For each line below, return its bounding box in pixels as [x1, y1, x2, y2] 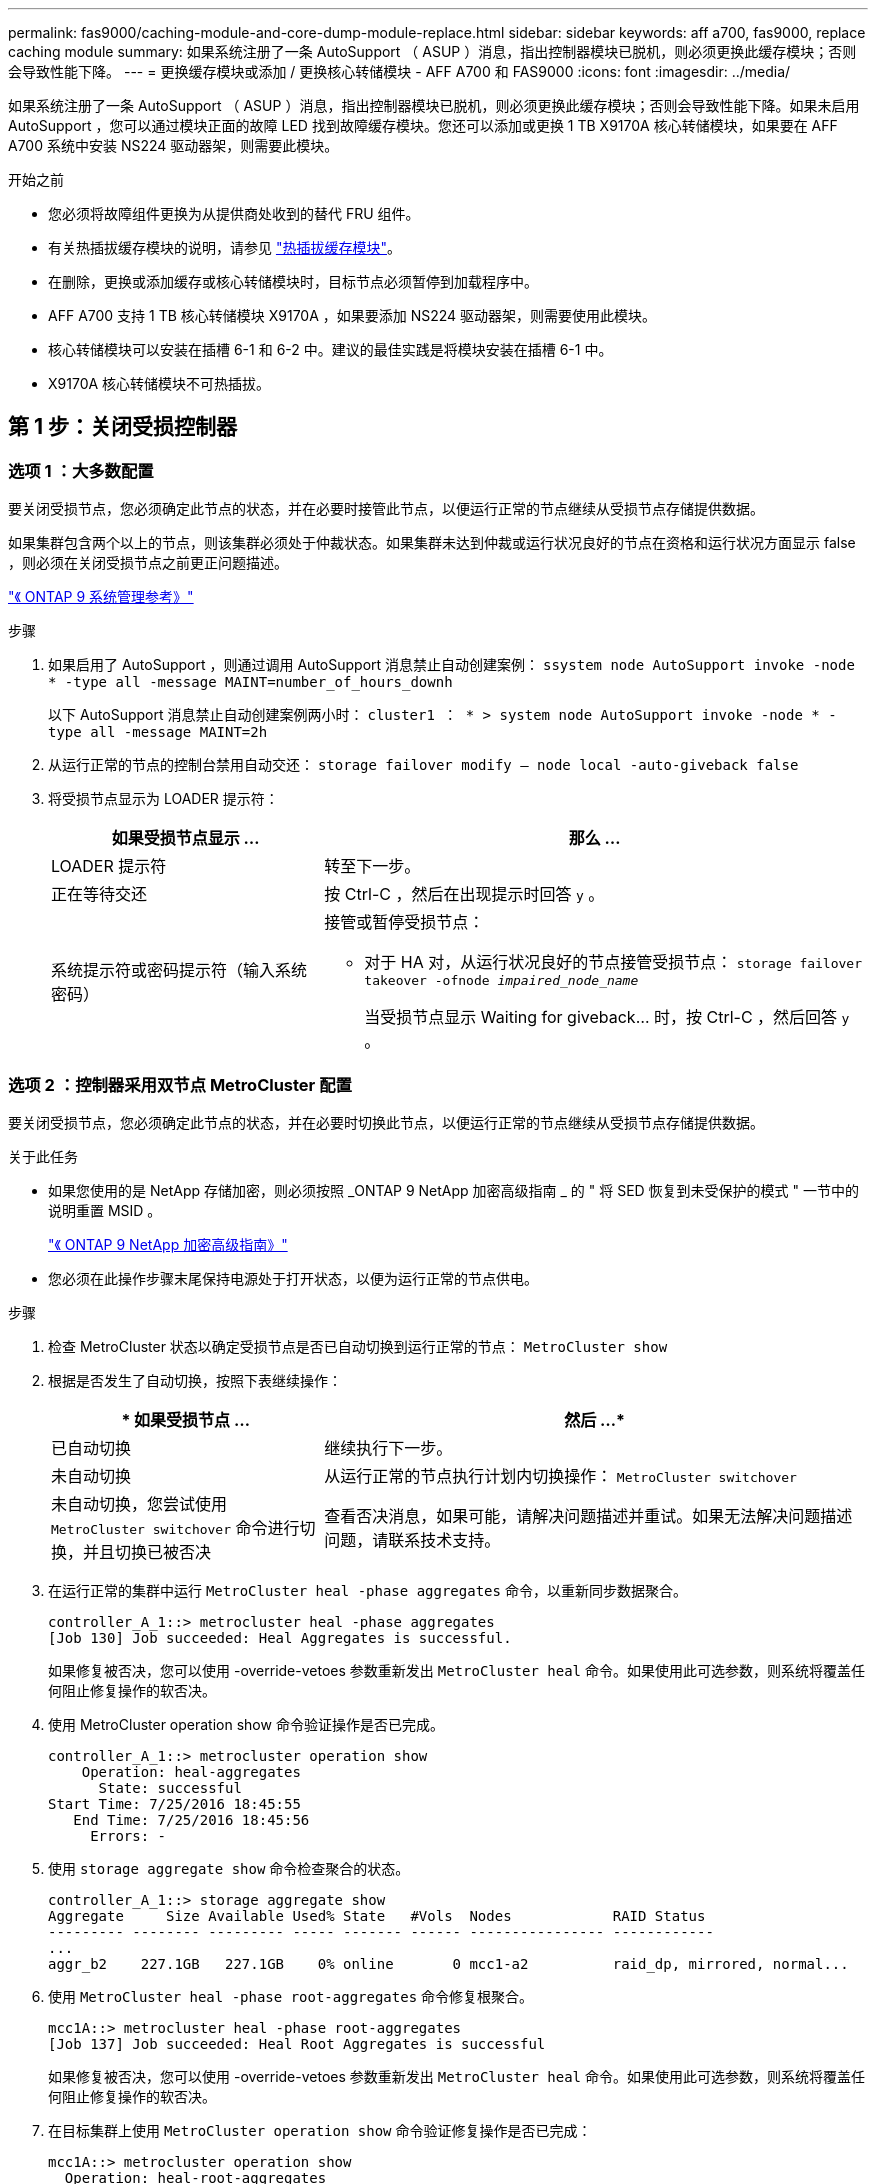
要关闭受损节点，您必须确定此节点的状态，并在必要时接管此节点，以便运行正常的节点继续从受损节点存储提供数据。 [8, 500, 764, 518]
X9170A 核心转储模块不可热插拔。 [48, 375, 271, 392]
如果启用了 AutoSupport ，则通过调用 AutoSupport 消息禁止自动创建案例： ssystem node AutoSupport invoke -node [48, 656, 855, 674]
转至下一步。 [324, 856, 421, 877]
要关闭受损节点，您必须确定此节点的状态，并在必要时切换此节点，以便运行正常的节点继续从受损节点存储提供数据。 [8, 1113, 764, 1131]
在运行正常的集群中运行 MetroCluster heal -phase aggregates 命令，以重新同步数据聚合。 [48, 1581, 687, 1599]
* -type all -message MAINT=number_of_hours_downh [48, 674, 453, 691]
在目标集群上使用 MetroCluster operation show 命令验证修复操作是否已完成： [48, 2121, 592, 2139]
